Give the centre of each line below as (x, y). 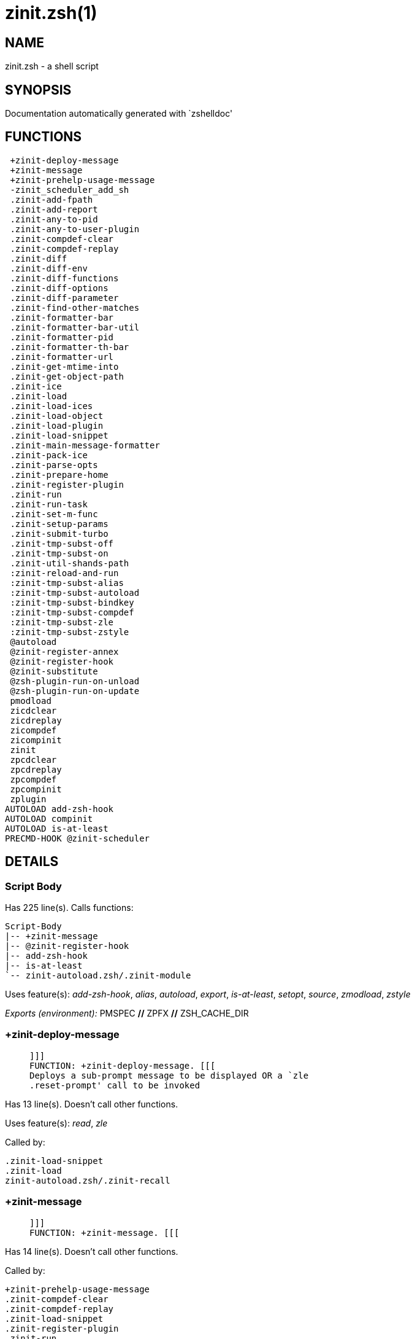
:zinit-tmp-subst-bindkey (72, 602)
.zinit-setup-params (59, 524)
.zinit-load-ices (51, 406)
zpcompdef (33, 779)
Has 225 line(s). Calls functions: (69, 908)
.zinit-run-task (49, 504)
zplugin (28, 799)
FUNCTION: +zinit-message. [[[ (105, 1232)
